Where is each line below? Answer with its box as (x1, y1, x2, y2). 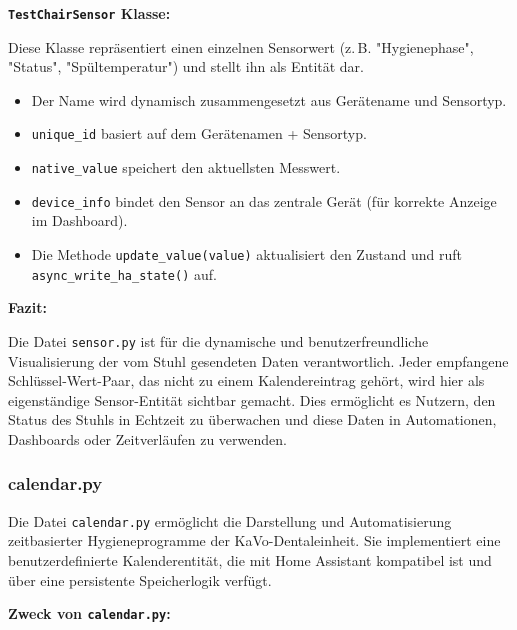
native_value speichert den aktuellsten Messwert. (31, 157, 341, 178)
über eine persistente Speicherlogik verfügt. (8, 569, 272, 590)
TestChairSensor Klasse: (8, 3, 171, 23)
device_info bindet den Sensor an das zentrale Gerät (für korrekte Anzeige (31, 190, 497, 211)
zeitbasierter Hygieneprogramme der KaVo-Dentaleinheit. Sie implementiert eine (8, 530, 501, 551)
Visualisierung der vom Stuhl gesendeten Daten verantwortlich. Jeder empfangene (8, 350, 509, 371)
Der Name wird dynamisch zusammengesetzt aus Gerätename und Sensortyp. (31, 89, 507, 110)
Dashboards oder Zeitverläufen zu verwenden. (8, 428, 287, 449)
